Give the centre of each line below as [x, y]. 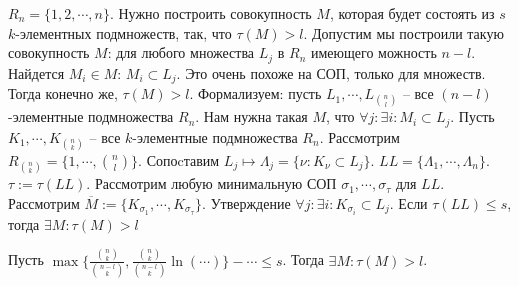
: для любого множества [181, 52]
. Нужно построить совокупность [210, 13]
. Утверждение [246, 202]
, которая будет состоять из [412, 13]
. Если [408, 202]
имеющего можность [374, 52]
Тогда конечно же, [63, 93]
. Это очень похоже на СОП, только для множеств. [331, 72]
